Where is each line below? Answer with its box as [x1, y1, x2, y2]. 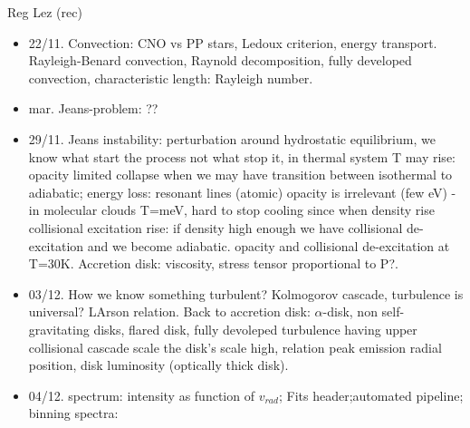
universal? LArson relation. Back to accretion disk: [28, 302, 311, 321]
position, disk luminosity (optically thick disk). [28, 355, 289, 374]
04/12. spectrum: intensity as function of [28, 385, 254, 404]
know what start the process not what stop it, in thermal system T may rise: [28, 147, 456, 166]
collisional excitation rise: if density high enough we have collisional [28, 218, 403, 237]
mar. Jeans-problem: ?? [28, 99, 158, 118]
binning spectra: [28, 404, 119, 423]
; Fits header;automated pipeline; [278, 385, 464, 404]
